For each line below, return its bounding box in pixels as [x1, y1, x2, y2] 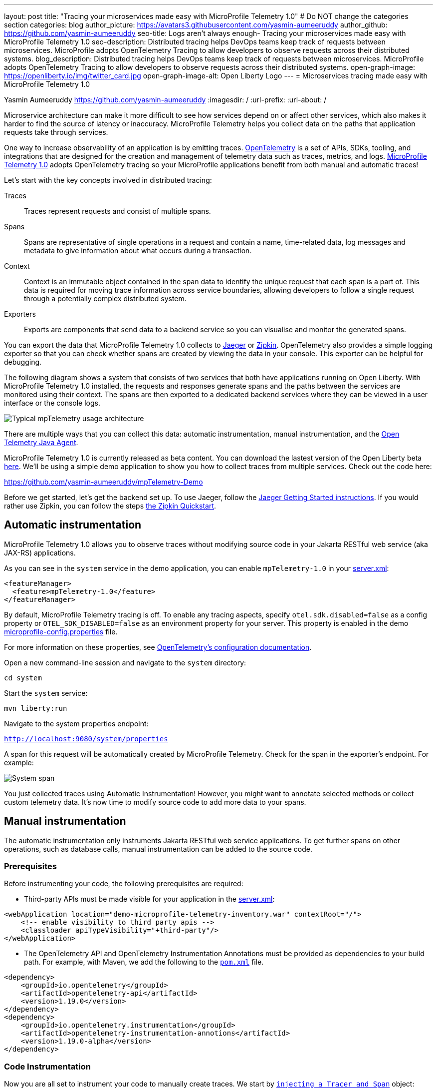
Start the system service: [4, 688, 88, 697]
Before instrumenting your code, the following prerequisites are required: [4, 879, 243, 888]
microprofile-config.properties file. [4, 627, 118, 636]
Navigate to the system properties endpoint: [4, 719, 149, 728]
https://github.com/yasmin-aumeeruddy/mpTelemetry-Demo [4, 478, 203, 486]
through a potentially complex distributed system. [24, 294, 187, 303]
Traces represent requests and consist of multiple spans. [24, 207, 211, 215]
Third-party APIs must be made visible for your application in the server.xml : [24, 895, 275, 904]
